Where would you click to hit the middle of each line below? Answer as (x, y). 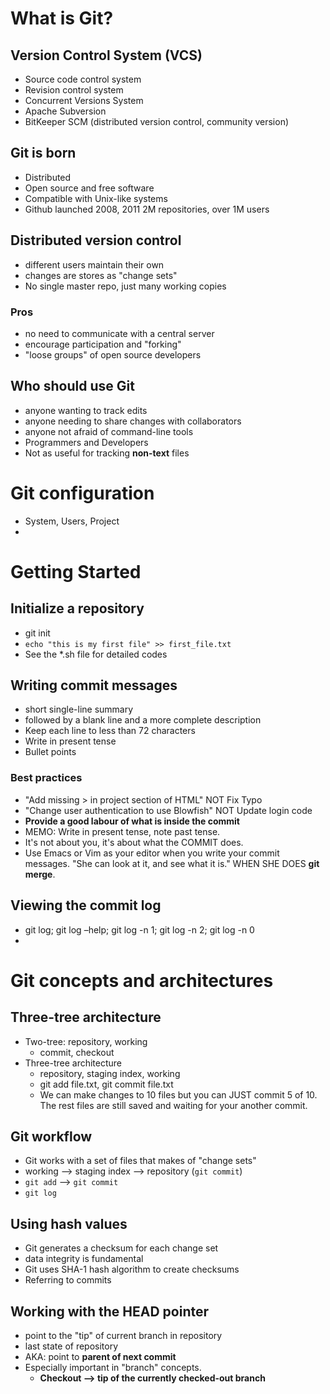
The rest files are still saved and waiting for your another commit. (173, 1105)
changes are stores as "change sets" (101, 275)
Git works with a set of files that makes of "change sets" (140, 1161)
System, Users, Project (72, 521)
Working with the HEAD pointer (110, 1311)
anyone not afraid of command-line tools (109, 431)
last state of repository (71, 1346)
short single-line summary (79, 709)
